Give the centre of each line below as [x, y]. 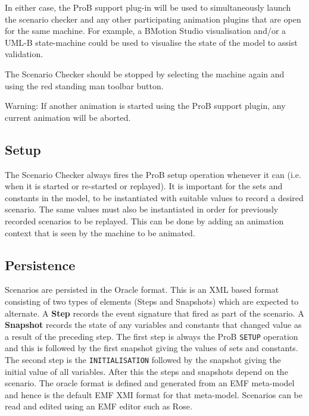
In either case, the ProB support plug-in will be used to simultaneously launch [148, 7]
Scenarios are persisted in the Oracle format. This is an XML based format [142, 290]
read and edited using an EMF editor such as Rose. [99, 406]
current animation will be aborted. [68, 117]
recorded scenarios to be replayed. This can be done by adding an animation [144, 220]
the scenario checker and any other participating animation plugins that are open [153, 19]
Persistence [40, 265]
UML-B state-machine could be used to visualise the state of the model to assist [151, 42]
